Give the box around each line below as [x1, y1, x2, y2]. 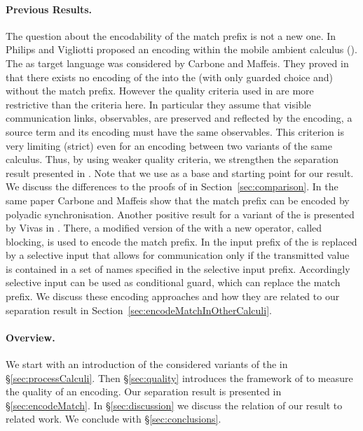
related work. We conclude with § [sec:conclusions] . [6, 411, 221, 426]
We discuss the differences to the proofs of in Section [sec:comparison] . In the [6, 179, 338, 194]
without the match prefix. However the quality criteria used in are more [6, 83, 314, 98]
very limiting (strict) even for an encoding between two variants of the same [6, 138, 332, 153]
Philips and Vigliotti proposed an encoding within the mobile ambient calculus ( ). [6, 42, 357, 57]
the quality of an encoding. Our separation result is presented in [6, 384, 282, 399]
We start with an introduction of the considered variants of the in [6, 357, 288, 372]
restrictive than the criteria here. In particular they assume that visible [6, 97, 311, 111]
